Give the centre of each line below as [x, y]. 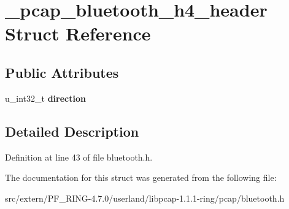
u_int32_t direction [45, 98]
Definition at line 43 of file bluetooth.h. [79, 157]
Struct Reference [78, 33]
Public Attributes [62, 72]
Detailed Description [72, 131]
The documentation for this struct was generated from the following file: [141, 177]
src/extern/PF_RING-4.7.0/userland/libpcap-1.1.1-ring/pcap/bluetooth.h [145, 198]
